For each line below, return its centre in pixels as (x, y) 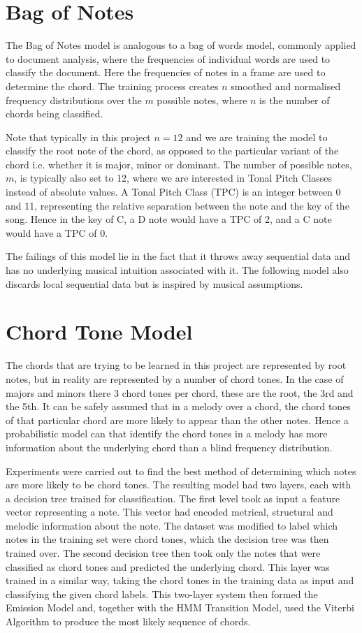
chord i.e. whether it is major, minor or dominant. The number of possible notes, (179, 164)
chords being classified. (55, 114)
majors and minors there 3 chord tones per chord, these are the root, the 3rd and (180, 392)
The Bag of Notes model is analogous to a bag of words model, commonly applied (181, 45)
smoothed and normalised (286, 86)
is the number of (295, 100)
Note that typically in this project (78, 137)
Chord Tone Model (99, 332)
